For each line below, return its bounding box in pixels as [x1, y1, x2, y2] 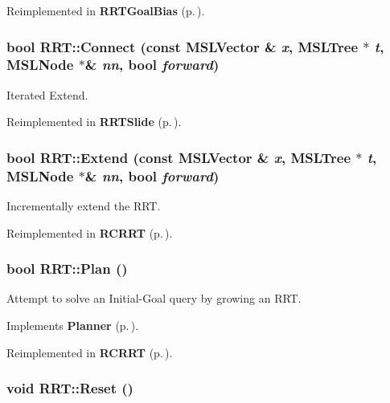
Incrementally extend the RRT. [6, 197, 161, 214]
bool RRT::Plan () [6, 258, 128, 279]
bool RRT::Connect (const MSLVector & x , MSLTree [6, 36, 359, 56]
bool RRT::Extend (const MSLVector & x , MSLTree [6, 147, 351, 167]
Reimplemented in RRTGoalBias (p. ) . [6, 2, 205, 18]
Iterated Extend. [6, 86, 88, 103]
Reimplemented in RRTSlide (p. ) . [6, 113, 182, 130]
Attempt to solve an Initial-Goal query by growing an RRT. [6, 290, 302, 307]
